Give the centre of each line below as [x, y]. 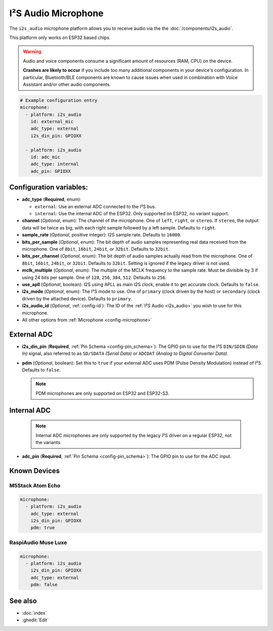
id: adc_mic [45, 157]
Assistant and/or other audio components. [67, 84]
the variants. [49, 442]
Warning [32, 52]
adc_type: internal [55, 164]
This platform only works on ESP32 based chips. [60, 37]
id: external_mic [52, 122]
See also [23, 601]
